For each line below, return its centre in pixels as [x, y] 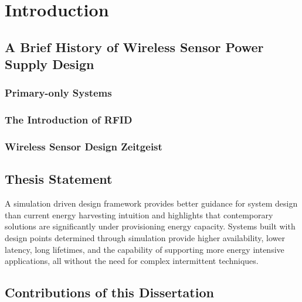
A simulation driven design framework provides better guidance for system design [151, 203]
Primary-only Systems [58, 93]
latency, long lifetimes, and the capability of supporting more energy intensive [145, 249]
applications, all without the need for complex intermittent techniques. [132, 261]
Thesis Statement [59, 179]
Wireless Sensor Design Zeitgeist [84, 147]
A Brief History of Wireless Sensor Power [134, 47]
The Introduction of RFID [69, 120]
